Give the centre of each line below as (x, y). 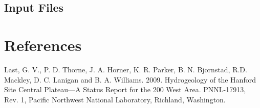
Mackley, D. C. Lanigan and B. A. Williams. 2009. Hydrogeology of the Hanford (130, 79)
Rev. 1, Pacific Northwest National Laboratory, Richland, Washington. (115, 99)
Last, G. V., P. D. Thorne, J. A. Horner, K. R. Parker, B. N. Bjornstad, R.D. (126, 69)
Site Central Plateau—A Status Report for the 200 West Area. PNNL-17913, (125, 89)
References (43, 45)
